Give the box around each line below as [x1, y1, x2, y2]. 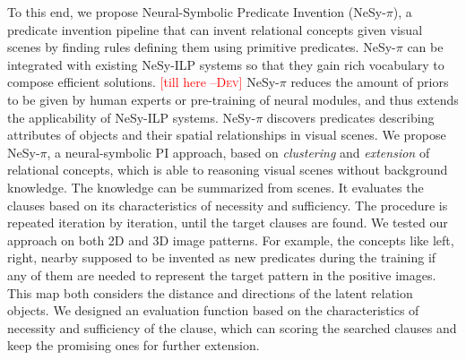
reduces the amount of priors [290, 73, 449, 91]
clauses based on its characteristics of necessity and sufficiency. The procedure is [7, 195, 448, 214]
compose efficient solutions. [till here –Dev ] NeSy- [7, 73, 280, 91]
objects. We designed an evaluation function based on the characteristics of [7, 301, 419, 320]
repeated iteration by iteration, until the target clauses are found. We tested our [7, 213, 448, 232]
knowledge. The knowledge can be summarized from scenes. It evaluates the [7, 177, 424, 196]
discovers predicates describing [266, 107, 435, 126]
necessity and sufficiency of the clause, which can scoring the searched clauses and [7, 318, 457, 337]
